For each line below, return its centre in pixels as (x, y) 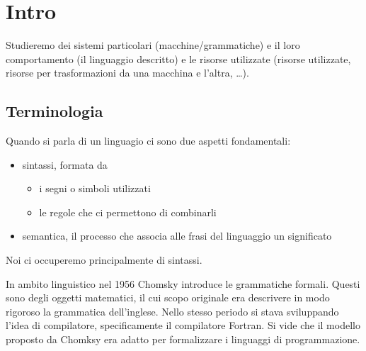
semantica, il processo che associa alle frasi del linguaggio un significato (177, 236)
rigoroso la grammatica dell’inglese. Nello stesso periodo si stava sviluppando (172, 311)
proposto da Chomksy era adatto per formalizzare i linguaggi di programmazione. (183, 339)
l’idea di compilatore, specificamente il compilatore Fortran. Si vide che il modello (183, 325)
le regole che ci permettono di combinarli (128, 212)
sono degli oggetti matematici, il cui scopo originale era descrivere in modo (168, 297)
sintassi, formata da (65, 164)
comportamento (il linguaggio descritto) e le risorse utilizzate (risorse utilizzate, (178, 58)
